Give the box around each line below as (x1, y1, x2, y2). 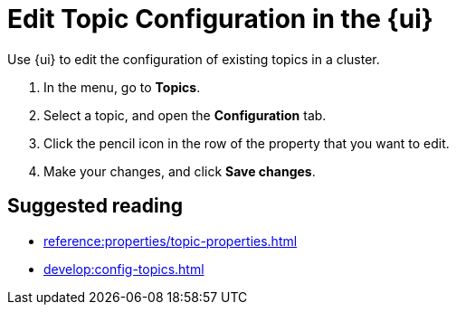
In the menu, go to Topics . (43, 79, 201, 95)
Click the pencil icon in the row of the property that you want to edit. (43, 135, 450, 151)
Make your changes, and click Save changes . (43, 163, 316, 179)
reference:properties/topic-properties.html (43, 232, 298, 249)
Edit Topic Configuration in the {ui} (7, 4, 433, 34)
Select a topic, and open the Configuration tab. (43, 107, 327, 123)
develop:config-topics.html (43, 260, 204, 277)
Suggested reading (7, 194, 184, 218)
